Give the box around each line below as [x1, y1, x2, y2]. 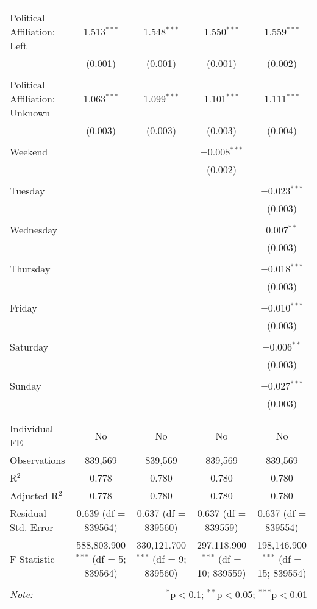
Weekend [10, 144, 48, 158]
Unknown [10, 105, 51, 119]
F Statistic [10, 552, 55, 566]
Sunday [10, 379, 41, 393]
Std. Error [10, 520, 54, 534]
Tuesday [10, 183, 45, 198]
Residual [10, 506, 46, 520]
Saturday [10, 340, 49, 354]
